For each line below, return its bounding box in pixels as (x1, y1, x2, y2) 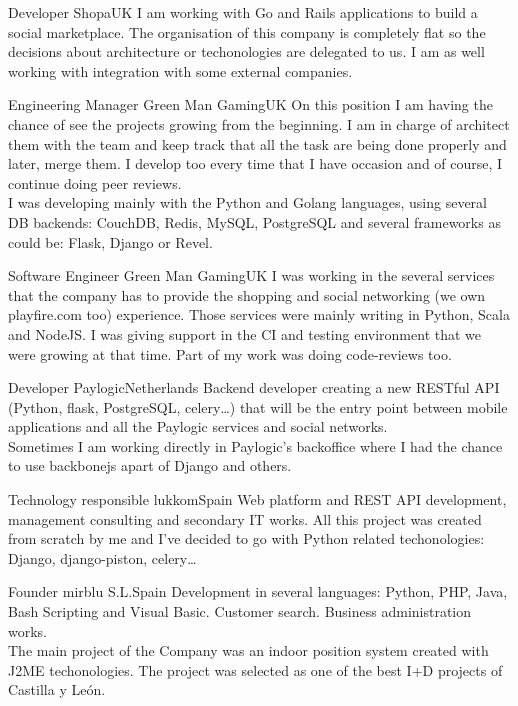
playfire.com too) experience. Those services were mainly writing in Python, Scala (8, 304, 510, 325)
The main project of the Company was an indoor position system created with (8, 640, 489, 661)
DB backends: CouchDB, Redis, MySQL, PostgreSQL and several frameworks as (8, 211, 501, 232)
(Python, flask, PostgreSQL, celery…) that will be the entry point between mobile (8, 396, 508, 417)
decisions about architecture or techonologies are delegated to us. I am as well (8, 41, 485, 62)
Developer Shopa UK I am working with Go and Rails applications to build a (8, 2, 478, 22)
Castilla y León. (8, 679, 106, 700)
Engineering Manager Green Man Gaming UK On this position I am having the (8, 94, 493, 115)
